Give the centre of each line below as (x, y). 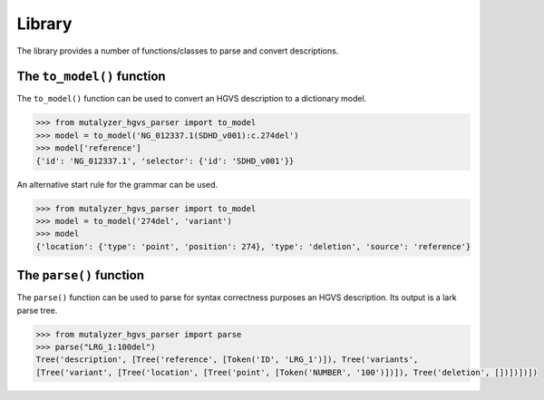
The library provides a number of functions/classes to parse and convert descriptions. (178, 51)
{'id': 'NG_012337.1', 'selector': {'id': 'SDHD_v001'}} (165, 161)
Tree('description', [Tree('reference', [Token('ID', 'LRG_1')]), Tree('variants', (227, 360)
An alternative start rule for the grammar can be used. (117, 184)
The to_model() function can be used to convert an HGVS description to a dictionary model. (192, 99)
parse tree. (37, 310)
